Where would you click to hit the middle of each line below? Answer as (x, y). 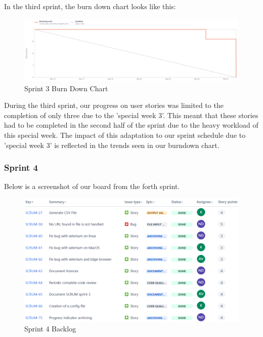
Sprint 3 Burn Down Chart (66, 88)
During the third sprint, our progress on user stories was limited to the (114, 105)
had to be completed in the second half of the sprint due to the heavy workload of (131, 125)
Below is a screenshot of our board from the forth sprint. (92, 186)
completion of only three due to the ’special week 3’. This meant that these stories (131, 115)
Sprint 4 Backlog (50, 329)
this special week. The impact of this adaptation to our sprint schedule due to (125, 135)
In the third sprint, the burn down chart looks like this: (90, 6)
